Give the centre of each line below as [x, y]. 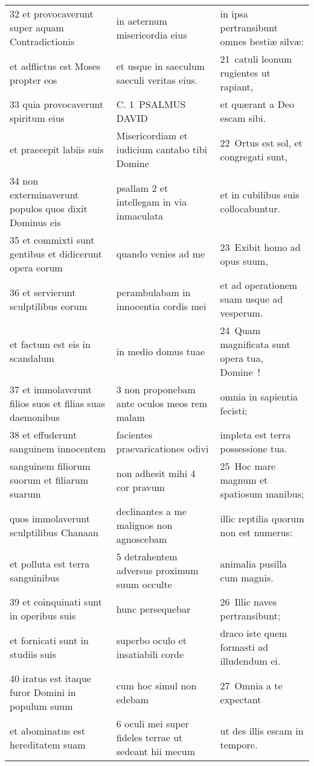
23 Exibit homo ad [260, 247]
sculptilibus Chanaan [54, 532]
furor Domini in [43, 692]
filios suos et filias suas [57, 403]
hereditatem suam [48, 744]
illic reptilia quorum [262, 518]
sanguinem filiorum [50, 466]
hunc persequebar [153, 609]
